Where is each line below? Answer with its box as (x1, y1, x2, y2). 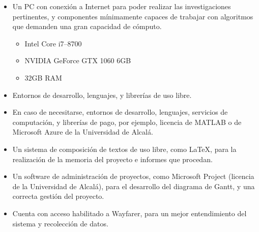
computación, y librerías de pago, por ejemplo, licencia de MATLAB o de (12, 116, 242, 127)
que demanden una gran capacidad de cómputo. (12, 21, 162, 32)
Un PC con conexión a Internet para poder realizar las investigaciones (12, 1, 231, 11)
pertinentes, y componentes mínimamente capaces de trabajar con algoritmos (12, 11, 253, 21)
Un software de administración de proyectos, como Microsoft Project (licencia (12, 171, 254, 182)
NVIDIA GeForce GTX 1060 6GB (24, 55, 131, 66)
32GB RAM (24, 72, 62, 83)
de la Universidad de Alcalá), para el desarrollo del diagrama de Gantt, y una (12, 181, 255, 191)
